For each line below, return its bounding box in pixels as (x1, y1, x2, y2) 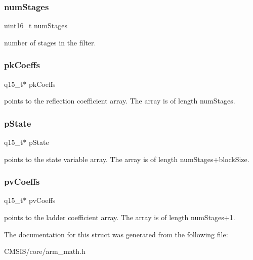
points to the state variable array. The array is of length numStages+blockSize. (4, 153, 249, 164)
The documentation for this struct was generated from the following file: (4, 229, 228, 239)
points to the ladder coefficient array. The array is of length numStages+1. (4, 212, 235, 223)
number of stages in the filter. (4, 37, 96, 47)
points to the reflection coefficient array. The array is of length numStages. (4, 95, 235, 106)
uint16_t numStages (4, 20, 67, 31)
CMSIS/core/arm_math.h (4, 246, 86, 256)
